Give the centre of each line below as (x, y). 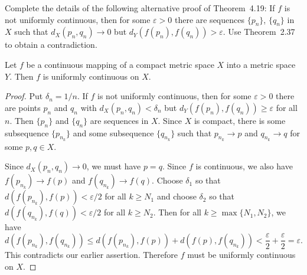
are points (23, 107)
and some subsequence (113, 132)
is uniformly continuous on (91, 76)
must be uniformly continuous (241, 254)
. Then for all (177, 212)
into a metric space (261, 64)
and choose (177, 196)
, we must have (114, 166)
